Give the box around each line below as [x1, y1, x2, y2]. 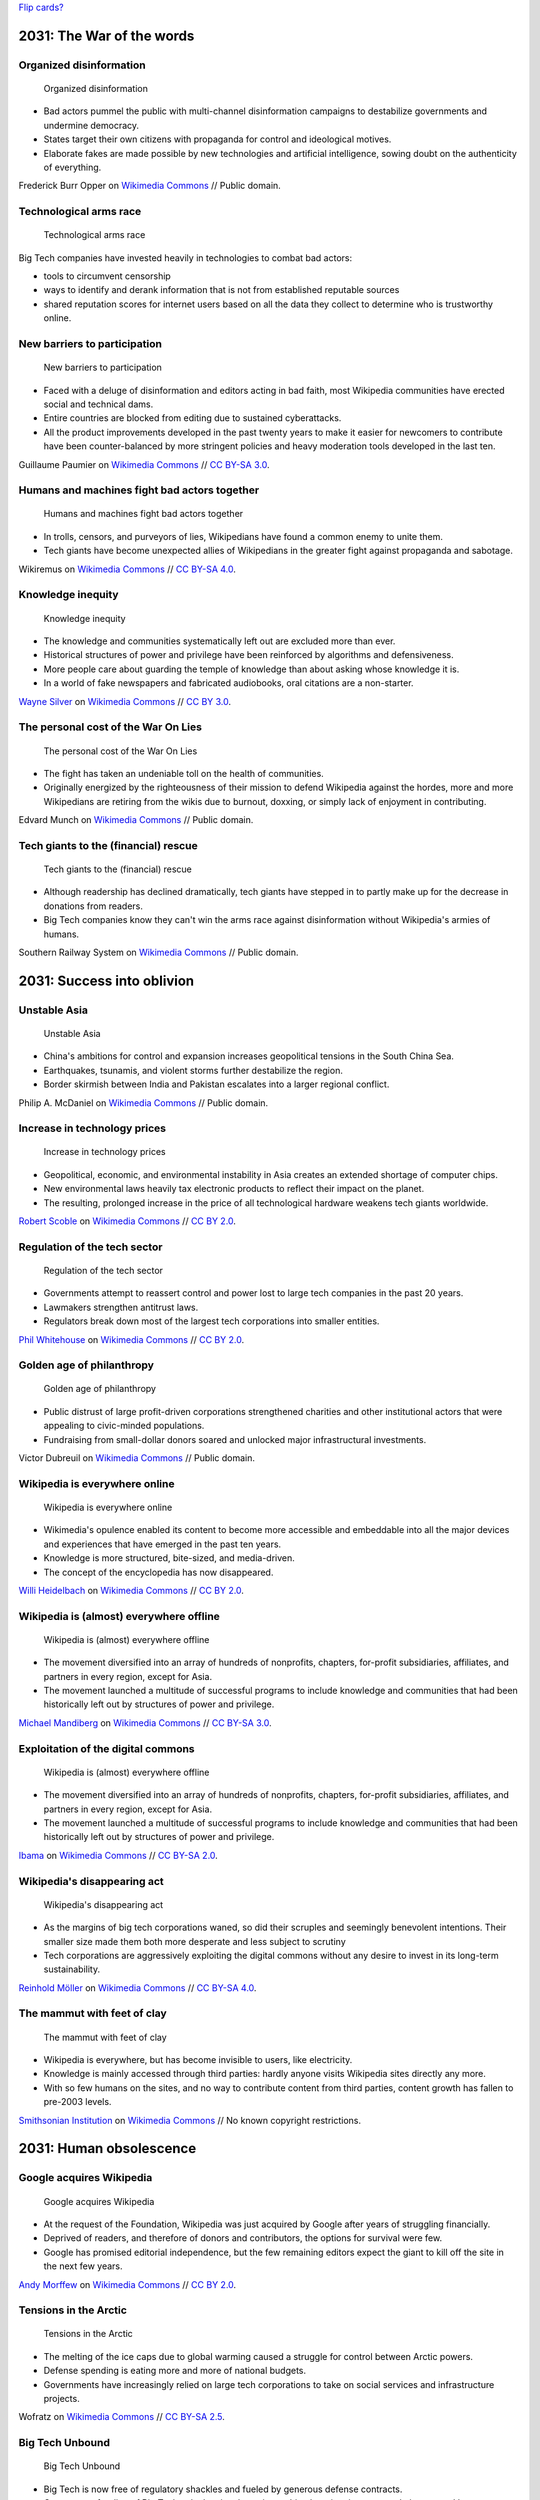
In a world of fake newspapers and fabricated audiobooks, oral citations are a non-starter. [43, 677, 414, 689]
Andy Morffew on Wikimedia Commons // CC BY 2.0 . [18, 2278, 237, 2290]
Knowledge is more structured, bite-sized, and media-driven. [43, 1552, 295, 1564]
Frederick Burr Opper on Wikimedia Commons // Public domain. [18, 180, 282, 192]
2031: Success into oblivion [18, 972, 195, 989]
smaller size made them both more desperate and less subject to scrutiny [43, 1935, 347, 1947]
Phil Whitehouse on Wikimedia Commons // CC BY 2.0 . [18, 1333, 245, 1345]
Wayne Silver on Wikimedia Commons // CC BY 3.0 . [18, 695, 232, 707]
